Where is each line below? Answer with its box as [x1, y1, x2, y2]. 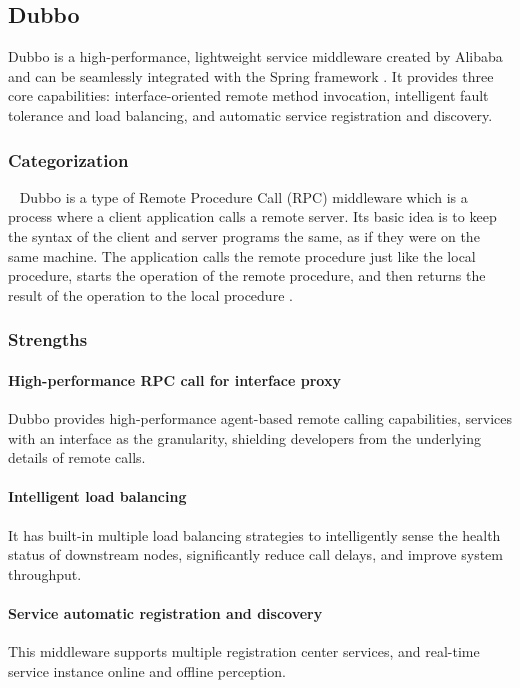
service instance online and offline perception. [8, 660, 286, 681]
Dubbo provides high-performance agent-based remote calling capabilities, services [8, 408, 512, 428]
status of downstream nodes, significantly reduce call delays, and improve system [8, 544, 503, 565]
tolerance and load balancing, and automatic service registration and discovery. [8, 104, 493, 125]
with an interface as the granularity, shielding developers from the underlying [8, 427, 482, 448]
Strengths [8, 327, 88, 352]
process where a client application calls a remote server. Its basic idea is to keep [8, 206, 497, 227]
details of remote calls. [8, 447, 146, 468]
